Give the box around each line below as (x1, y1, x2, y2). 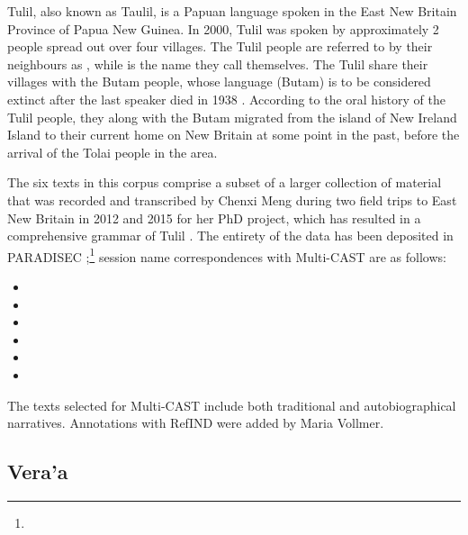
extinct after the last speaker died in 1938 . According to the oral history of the (7, 89, 445, 108)
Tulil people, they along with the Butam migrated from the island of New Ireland (7, 107, 457, 126)
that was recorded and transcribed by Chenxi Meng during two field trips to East (7, 190, 457, 209)
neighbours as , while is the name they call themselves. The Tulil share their (7, 54, 428, 73)
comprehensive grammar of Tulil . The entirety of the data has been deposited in (7, 226, 454, 245)
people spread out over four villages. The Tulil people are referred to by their (7, 37, 433, 56)
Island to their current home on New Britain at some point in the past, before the (7, 125, 460, 144)
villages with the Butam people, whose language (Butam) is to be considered (7, 72, 431, 91)
